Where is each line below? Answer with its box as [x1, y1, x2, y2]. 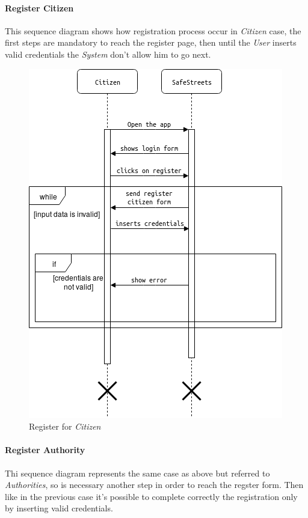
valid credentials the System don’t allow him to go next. [5, 47, 211, 60]
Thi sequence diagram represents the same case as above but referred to [5, 466, 270, 479]
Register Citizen [5, 1, 74, 14]
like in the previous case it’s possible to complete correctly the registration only [5, 490, 298, 502]
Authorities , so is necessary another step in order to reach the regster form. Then [5, 478, 304, 491]
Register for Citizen [29, 420, 101, 433]
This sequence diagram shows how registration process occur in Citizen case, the [5, 24, 301, 37]
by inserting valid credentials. [5, 502, 113, 514]
